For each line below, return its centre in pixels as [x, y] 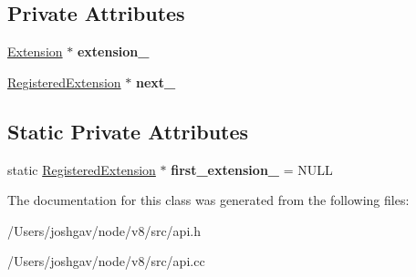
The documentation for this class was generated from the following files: [208, 200]
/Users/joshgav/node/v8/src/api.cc [106, 261]
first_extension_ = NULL [252, 169]
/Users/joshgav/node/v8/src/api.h [104, 230]
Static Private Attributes [128, 131]
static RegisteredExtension [82, 169]
